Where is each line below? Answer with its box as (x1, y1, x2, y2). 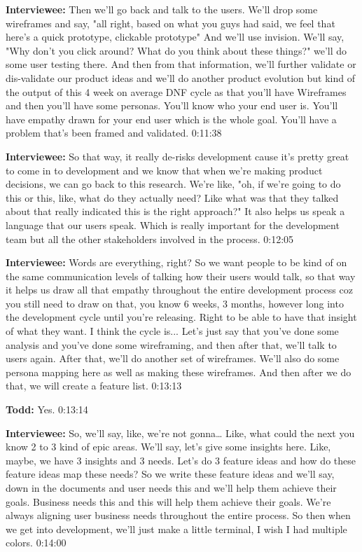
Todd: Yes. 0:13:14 (6, 402, 88, 417)
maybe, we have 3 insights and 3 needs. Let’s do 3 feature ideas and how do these (6, 453, 356, 467)
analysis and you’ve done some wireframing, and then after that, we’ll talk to (6, 337, 337, 352)
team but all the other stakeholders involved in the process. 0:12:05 (6, 231, 294, 246)
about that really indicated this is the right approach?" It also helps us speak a (6, 204, 345, 219)
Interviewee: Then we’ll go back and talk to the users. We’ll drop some (6, 2, 318, 16)
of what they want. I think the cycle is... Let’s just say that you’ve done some (6, 324, 339, 338)
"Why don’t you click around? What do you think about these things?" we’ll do (6, 43, 347, 57)
